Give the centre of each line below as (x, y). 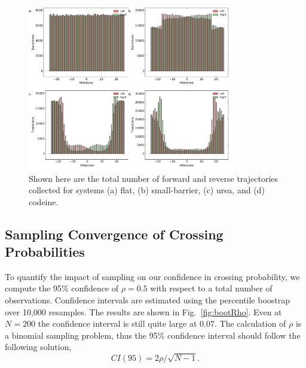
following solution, (38, 347)
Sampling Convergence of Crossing (114, 234)
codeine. (44, 201)
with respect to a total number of (211, 288)
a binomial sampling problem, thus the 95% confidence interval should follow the (153, 335)
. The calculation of (250, 323)
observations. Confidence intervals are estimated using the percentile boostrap (148, 300)
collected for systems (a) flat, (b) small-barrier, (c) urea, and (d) (147, 190)
